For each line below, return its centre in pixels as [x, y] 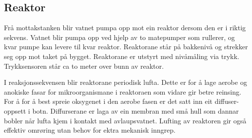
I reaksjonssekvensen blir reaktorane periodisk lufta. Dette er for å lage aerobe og [126, 82]
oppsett [15, 110]
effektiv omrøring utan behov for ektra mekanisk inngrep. [90, 130]
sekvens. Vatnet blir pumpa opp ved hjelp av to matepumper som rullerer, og [119, 37]
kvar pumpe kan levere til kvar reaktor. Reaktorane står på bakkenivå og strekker [126, 47]
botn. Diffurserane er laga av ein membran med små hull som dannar [136, 110]
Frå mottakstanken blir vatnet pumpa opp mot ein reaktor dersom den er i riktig [125, 28]
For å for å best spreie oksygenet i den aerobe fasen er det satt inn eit [108, 101]
